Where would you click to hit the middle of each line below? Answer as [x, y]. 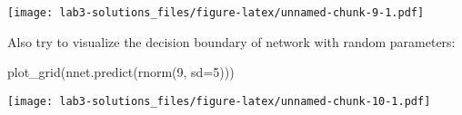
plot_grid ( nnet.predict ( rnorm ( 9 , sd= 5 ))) [121, 72]
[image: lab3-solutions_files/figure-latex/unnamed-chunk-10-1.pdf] [219, 101]
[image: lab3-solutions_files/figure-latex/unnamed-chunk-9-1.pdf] [216, 13]
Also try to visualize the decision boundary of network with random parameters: [231, 41]
